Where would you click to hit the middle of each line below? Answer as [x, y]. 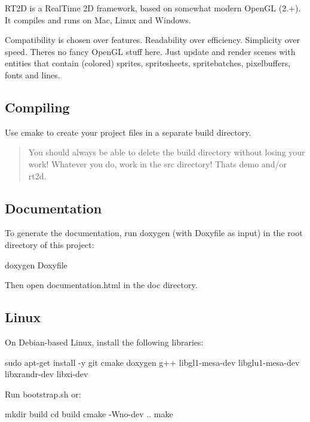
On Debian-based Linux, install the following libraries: [104, 342]
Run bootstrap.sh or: [43, 394]
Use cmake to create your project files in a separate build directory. [128, 132]
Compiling [37, 107]
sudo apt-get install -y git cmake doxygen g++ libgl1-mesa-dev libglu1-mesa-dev [152, 362]
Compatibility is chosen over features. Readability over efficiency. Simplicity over [153, 40]
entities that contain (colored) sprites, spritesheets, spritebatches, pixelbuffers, [148, 63]
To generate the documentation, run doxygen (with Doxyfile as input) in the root [154, 233]
